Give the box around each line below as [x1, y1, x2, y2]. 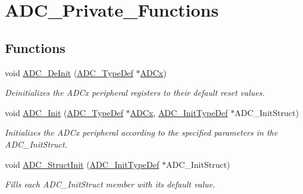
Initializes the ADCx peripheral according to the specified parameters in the [5, 126, 278, 139]
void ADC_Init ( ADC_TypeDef [5, 106, 123, 118]
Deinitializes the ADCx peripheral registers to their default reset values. [5, 86, 265, 99]
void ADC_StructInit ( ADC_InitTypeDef [5, 158, 160, 170]
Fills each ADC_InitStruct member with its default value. [5, 178, 215, 190]
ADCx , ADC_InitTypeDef [130, 106, 228, 118]
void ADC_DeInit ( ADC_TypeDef [5, 66, 133, 79]
